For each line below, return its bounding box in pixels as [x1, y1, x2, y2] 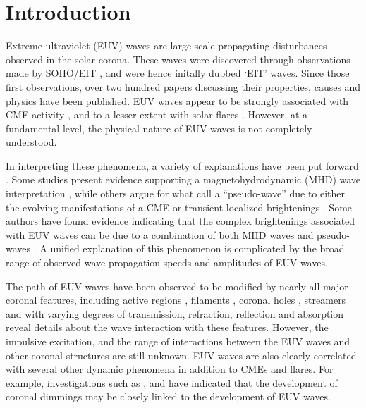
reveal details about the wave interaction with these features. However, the [6, 320, 329, 335]
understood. [6, 135, 57, 149]
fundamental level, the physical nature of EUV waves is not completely [6, 120, 312, 135]
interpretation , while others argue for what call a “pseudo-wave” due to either [6, 186, 346, 201]
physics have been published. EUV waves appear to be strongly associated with [6, 93, 349, 108]
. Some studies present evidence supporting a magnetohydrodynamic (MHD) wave [6, 172, 361, 187]
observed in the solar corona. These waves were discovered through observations [6, 51, 350, 66]
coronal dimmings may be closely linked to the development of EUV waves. [6, 389, 331, 404]
